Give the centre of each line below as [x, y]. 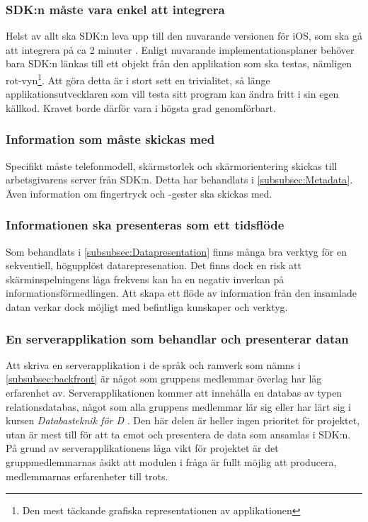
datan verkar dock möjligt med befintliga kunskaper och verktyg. [147, 307]
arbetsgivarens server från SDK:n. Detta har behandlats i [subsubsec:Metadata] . [179, 180]
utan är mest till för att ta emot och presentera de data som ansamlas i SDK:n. [178, 434]
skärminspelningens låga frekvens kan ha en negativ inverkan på [145, 279]
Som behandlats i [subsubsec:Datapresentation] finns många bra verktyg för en [176, 251]
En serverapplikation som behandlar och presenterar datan [177, 338]
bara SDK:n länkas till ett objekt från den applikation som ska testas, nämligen [179, 63]
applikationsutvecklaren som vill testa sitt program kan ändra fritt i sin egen [172, 94]
